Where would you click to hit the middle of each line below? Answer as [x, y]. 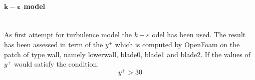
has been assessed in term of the [54, 44]
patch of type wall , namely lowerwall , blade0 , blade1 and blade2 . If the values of [127, 54]
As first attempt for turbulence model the [68, 35]
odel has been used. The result [199, 35]
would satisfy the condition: [56, 64]
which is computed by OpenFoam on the [177, 44]
